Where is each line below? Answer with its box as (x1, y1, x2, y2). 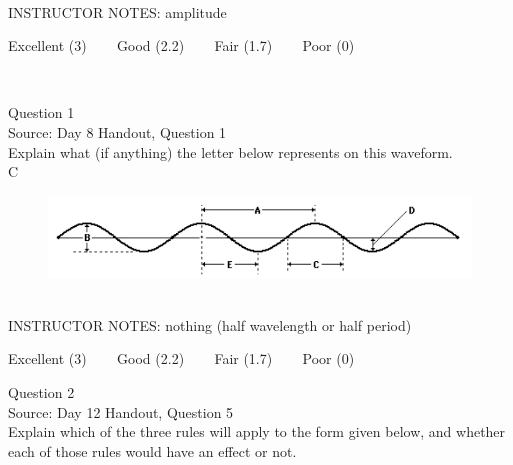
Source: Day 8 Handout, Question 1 (8, 121, 227, 142)
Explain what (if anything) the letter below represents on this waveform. (8, 141, 453, 162)
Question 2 (8, 382, 75, 403)
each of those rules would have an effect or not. (8, 440, 297, 461)
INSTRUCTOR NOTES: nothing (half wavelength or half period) (8, 314, 412, 335)
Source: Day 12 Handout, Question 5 (8, 401, 234, 422)
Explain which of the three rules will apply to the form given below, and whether (8, 421, 506, 442)
